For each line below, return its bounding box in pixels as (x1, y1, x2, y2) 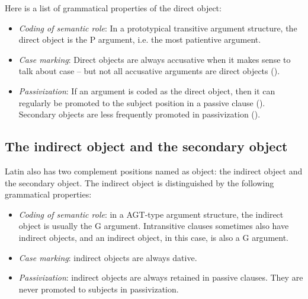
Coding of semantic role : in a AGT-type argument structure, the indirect (18, 208, 284, 220)
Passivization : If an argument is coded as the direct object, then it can (18, 84, 275, 97)
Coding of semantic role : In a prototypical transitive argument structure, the (18, 21, 297, 34)
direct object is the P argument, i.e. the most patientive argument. (18, 33, 261, 46)
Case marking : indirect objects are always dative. (18, 251, 197, 263)
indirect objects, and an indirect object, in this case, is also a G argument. (18, 231, 289, 243)
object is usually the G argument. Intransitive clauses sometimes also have (18, 220, 289, 232)
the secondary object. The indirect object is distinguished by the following (5, 176, 274, 189)
